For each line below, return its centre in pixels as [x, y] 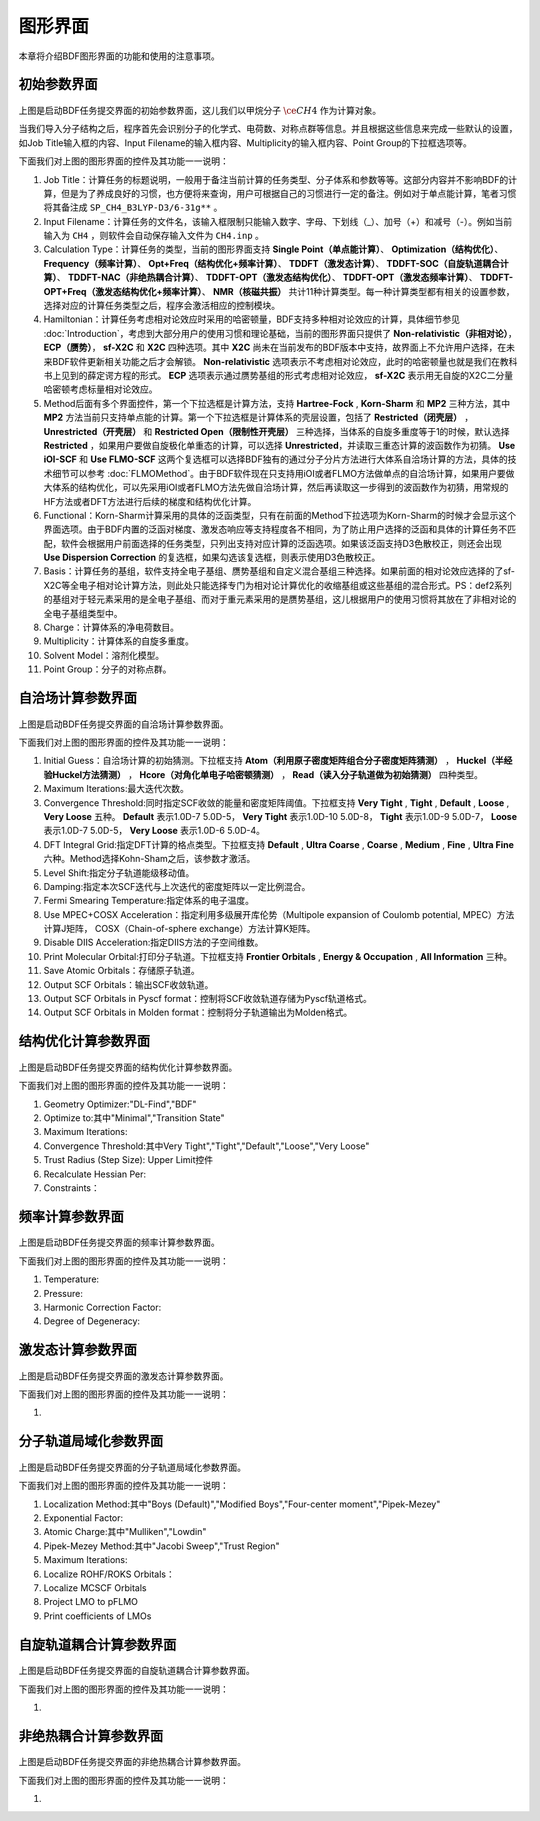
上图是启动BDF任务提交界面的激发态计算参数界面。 [123, 1376]
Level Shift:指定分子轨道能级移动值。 [119, 872]
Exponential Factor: [83, 1518]
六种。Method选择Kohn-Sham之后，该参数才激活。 [149, 859]
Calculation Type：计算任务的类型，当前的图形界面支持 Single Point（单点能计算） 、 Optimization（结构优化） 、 [273, 249]
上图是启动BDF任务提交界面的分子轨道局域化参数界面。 [132, 1467]
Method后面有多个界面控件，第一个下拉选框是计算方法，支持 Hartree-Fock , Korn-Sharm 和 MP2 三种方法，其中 [277, 403]
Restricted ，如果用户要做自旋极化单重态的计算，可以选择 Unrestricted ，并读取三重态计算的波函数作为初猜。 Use [279, 445]
